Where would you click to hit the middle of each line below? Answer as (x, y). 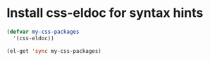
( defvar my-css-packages (43, 32)
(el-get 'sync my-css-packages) (54, 51)
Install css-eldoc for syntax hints (105, 13)
